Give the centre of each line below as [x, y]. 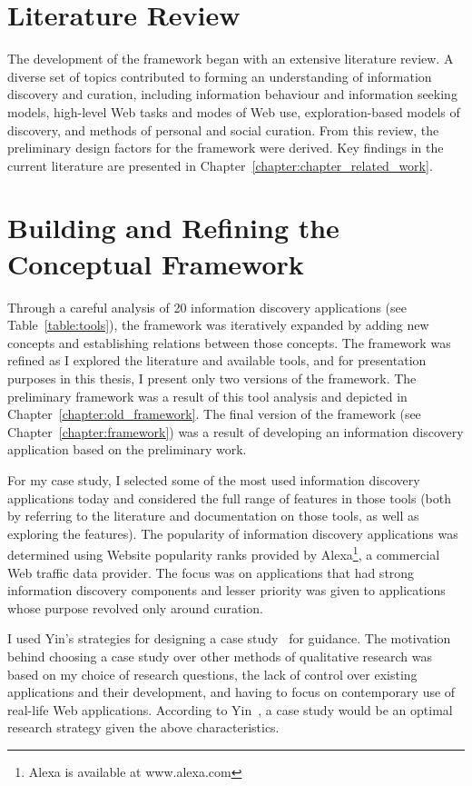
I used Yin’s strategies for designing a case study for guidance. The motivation [229, 638]
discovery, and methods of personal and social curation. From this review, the [223, 129]
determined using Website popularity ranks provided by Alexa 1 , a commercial [224, 553]
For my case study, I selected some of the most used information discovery [214, 479]
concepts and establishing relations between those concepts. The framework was [229, 342]
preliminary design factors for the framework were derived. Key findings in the [226, 148]
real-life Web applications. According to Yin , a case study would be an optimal [230, 709]
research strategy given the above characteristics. [143, 727]
